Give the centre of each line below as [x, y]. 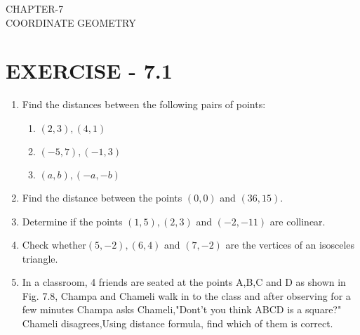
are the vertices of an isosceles [290, 245]
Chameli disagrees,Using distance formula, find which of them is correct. [178, 323]
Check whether [54, 245]
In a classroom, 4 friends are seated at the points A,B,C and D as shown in [184, 282]
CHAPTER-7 [35, 8]
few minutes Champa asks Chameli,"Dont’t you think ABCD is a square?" [182, 309]
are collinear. [298, 221]
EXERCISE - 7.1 [89, 71]
